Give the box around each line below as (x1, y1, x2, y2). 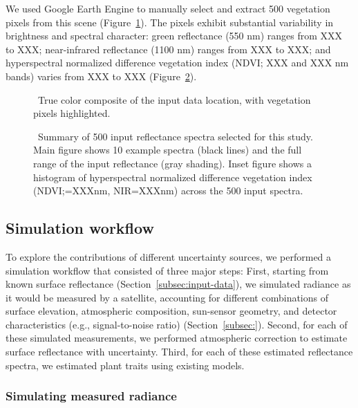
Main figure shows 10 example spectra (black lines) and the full (33, 142, 302, 157)
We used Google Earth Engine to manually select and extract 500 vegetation (6, 1, 330, 15)
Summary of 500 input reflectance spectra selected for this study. (37, 129, 313, 143)
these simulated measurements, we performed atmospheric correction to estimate (6, 331, 348, 345)
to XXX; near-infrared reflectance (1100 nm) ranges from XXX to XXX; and (6, 41, 331, 56)
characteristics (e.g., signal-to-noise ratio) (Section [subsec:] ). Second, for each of (6, 317, 348, 331)
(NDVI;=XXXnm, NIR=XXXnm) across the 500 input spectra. (33, 183, 303, 198)
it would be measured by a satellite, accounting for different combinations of (6, 290, 329, 304)
